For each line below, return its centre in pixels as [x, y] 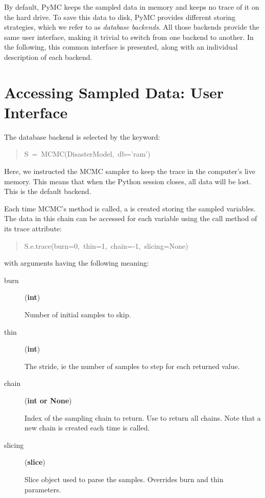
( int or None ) [48, 400]
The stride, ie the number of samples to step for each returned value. [132, 366]
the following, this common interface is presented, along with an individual [121, 47]
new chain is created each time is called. [87, 428]
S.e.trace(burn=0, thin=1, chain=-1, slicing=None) [106, 245]
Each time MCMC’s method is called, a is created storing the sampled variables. [130, 208]
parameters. [43, 489]
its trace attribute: [33, 229]
